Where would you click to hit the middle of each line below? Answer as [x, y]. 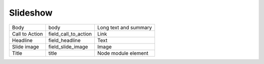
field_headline [64, 40]
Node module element [123, 53]
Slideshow [31, 13]
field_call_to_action [70, 34]
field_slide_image [68, 46]
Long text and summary [124, 27]
